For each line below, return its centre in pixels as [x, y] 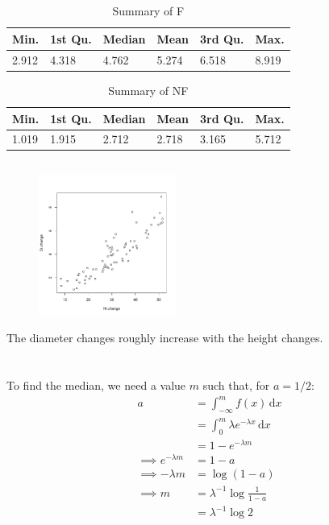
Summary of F [148, 11]
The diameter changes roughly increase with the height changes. [165, 338]
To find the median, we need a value [96, 384]
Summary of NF [148, 90]
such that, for [236, 384]
